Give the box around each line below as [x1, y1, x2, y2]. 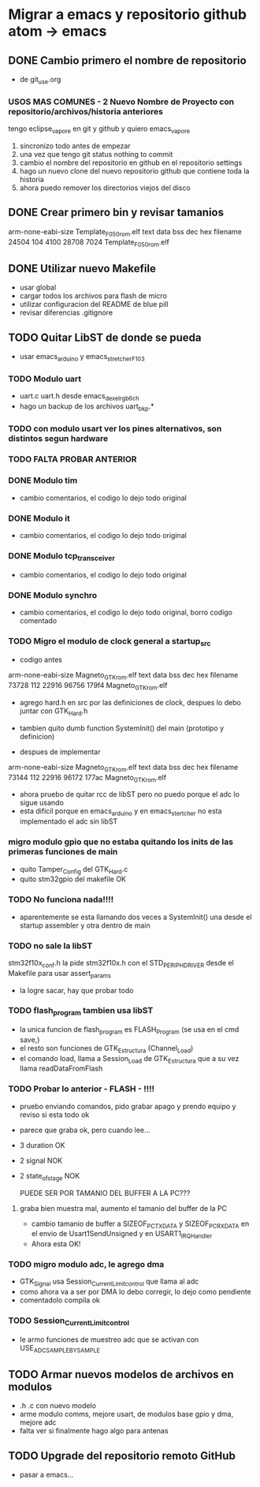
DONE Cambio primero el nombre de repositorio [8, 54, 247, 67]
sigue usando [19, 798, 65, 808]
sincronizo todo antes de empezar [19, 140, 132, 151]
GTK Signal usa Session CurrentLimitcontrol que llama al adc [19, 1276, 199, 1288]
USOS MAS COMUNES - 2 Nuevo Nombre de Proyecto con [8, 96, 235, 107]
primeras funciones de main [8, 846, 118, 857]
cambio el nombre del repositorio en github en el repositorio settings [19, 158, 243, 167]
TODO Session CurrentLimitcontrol [8, 1315, 130, 1328]
